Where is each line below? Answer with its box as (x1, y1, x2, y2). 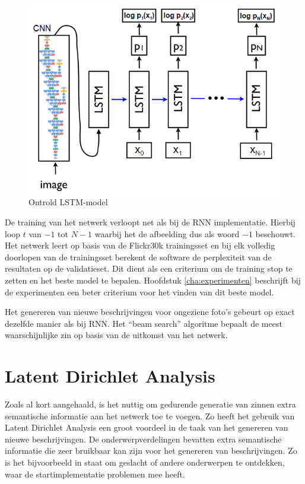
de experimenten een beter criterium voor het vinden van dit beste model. (5, 285, 274, 298)
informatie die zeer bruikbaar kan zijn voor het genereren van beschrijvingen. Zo (5, 444, 297, 457)
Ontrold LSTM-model (28, 196, 108, 208)
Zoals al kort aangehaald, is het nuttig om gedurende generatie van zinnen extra (5, 398, 296, 410)
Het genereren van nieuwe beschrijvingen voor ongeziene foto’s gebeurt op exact (5, 305, 295, 318)
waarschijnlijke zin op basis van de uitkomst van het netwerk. (5, 329, 228, 341)
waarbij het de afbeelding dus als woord (94, 227, 240, 240)
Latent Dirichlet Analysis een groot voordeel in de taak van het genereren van (5, 421, 288, 434)
